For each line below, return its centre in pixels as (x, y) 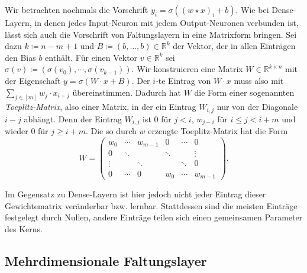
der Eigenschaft (33, 80)
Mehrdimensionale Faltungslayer (106, 260)
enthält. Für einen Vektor (91, 57)
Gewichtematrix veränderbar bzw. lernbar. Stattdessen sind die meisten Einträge (151, 205)
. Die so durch (111, 131)
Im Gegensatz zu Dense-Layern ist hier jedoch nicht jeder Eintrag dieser (135, 194)
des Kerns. (24, 228)
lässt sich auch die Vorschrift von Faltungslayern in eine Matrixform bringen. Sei (151, 34)
